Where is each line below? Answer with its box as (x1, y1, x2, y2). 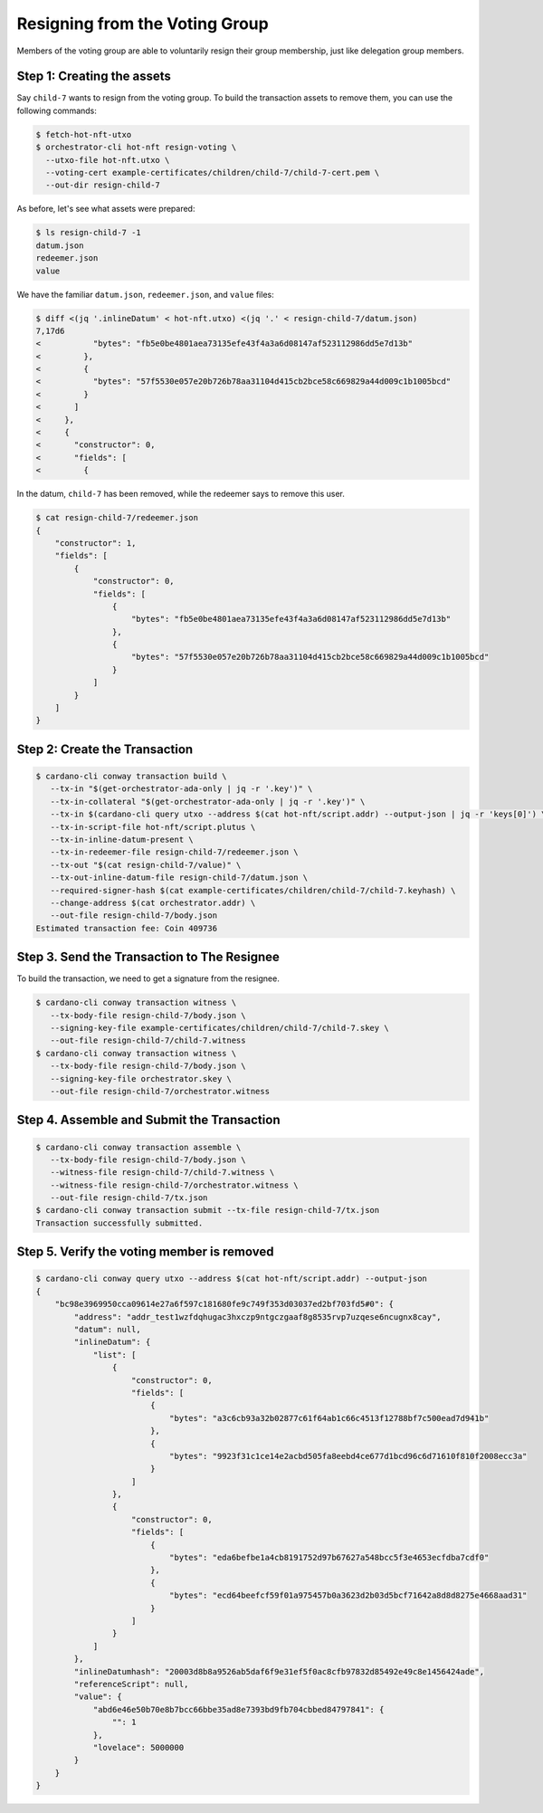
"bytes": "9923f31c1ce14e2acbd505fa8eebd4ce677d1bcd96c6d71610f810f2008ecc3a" (168, 1451, 528, 1461)
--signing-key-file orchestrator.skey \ (50, 1073, 233, 1083)
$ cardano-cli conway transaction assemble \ (35, 1141, 242, 1152)
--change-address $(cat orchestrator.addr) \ (50, 897, 256, 908)
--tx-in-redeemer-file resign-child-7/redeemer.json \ (50, 847, 299, 857)
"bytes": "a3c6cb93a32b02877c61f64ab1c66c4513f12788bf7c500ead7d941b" (168, 1413, 490, 1423)
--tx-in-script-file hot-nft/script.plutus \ (50, 822, 256, 832)
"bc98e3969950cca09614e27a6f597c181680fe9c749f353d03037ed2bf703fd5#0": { (54, 1299, 394, 1310)
